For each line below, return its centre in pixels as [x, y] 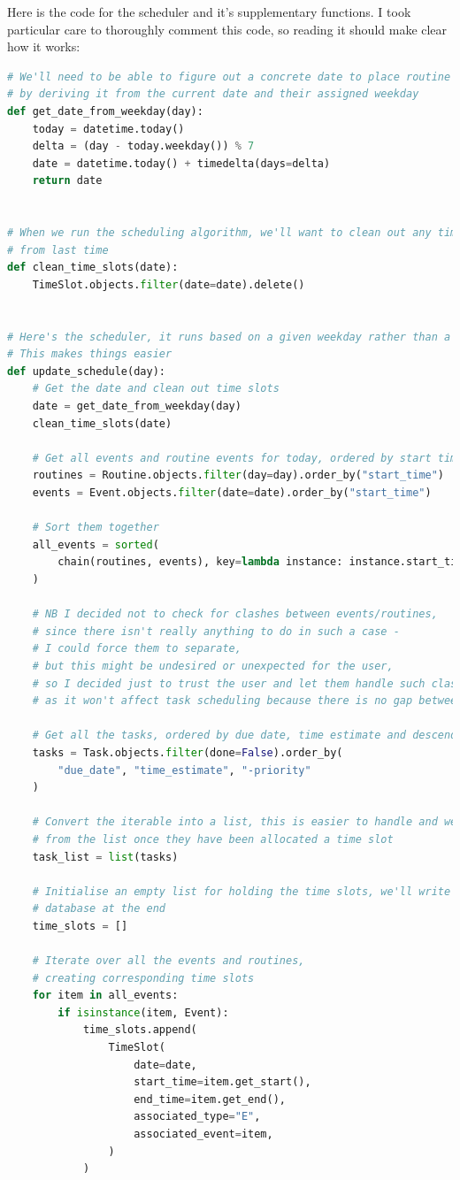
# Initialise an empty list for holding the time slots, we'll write [241, 891]
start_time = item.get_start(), [222, 1082]
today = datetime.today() [108, 129]
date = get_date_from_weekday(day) [137, 406]
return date [67, 181]
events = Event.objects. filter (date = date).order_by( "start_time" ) [232, 493]
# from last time [58, 250]
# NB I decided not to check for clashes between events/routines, [235, 614]
